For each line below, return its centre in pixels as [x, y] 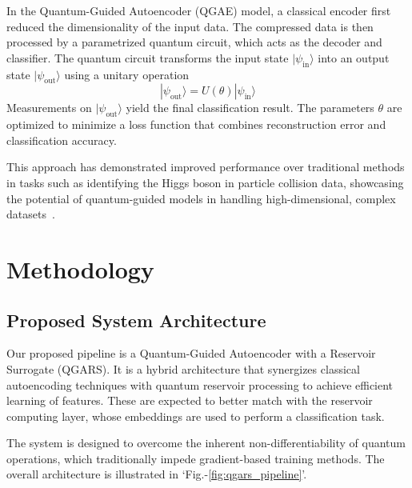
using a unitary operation [127, 74]
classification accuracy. [62, 140]
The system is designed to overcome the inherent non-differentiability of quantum [206, 443]
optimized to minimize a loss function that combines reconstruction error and [196, 124]
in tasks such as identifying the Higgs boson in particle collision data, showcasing [205, 182]
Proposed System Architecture [136, 320]
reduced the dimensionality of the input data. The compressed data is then [190, 26]
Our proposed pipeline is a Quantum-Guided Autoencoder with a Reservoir [191, 353]
